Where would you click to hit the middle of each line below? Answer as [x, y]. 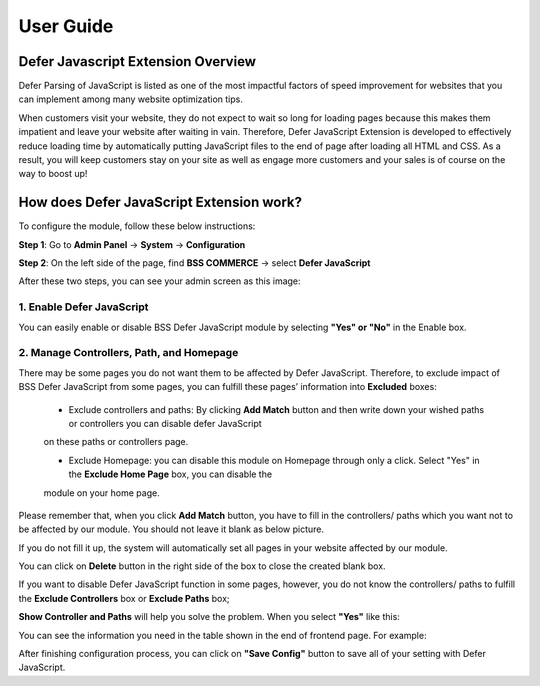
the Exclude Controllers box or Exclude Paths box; [124, 598]
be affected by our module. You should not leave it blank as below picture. [171, 529]
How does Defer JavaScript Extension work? [160, 202]
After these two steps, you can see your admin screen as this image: [159, 281]
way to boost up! [53, 174]
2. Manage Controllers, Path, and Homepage [128, 353]
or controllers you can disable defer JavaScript [165, 423]
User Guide [66, 26]
